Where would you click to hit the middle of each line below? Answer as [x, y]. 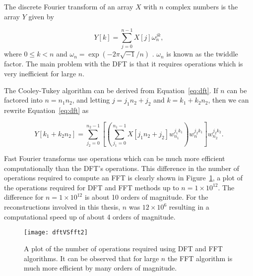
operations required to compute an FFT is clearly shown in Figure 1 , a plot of [123, 178]
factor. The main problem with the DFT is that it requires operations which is [124, 64]
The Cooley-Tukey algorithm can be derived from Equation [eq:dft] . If [111, 90]
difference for [24, 197]
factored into [23, 100]
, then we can [228, 100]
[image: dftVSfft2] [56, 233]
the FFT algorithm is [200, 258]
